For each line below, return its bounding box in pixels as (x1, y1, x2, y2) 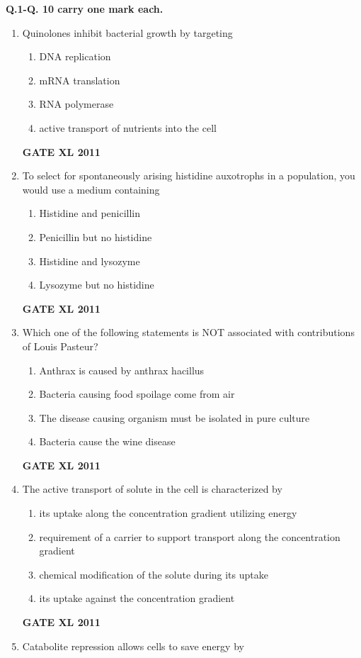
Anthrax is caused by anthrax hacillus (39, 362, 205, 377)
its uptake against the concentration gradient (39, 591, 235, 606)
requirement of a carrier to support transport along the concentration (39, 529, 340, 544)
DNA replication (39, 49, 111, 64)
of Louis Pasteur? (22, 338, 98, 353)
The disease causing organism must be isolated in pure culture (39, 410, 310, 425)
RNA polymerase (39, 96, 114, 111)
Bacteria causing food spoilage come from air (39, 386, 235, 401)
